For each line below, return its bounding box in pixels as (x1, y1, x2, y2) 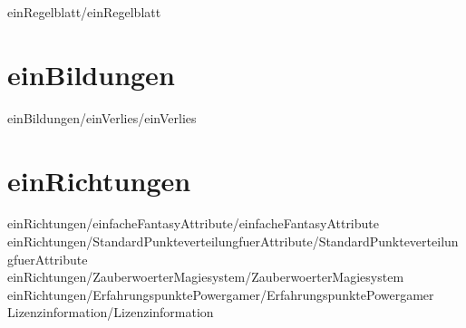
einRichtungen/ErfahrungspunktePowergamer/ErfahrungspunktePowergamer (7, 285, 434, 304)
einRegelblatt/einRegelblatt (7, 3, 161, 21)
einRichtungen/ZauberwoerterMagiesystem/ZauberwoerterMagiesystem (7, 267, 404, 286)
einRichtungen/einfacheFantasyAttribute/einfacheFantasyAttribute (7, 214, 379, 233)
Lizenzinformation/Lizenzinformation (7, 303, 214, 322)
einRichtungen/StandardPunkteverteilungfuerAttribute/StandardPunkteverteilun (7, 232, 459, 251)
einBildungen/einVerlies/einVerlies (7, 108, 197, 127)
